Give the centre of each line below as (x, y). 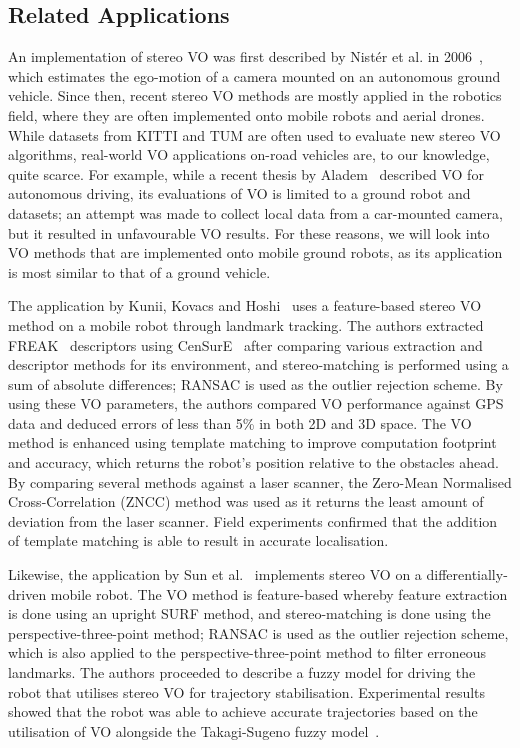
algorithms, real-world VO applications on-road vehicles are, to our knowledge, (249, 154)
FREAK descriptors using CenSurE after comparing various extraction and (245, 344)
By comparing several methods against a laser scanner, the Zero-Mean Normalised (260, 481)
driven (27, 593)
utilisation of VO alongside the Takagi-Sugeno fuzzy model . (194, 730)
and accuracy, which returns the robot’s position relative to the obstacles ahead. (253, 462)
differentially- (467, 574)
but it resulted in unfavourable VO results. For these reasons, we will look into (249, 232)
